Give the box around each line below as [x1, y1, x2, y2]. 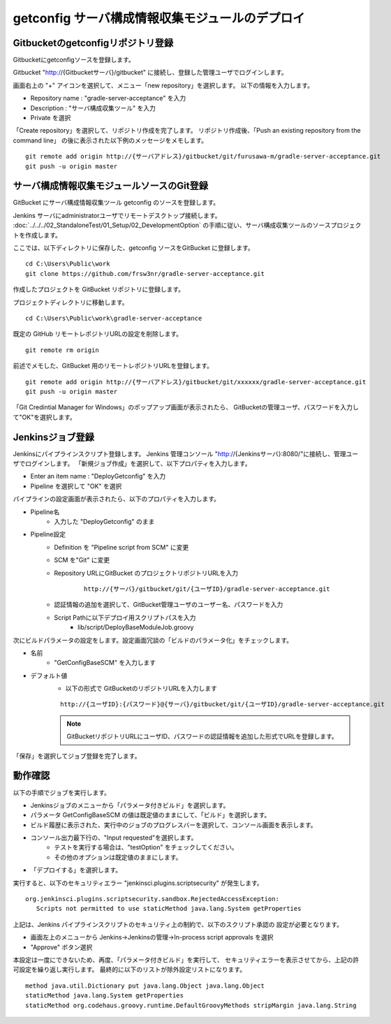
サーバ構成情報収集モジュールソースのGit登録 [13, 180, 209, 192]
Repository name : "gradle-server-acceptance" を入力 [30, 94, 186, 103]
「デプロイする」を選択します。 [30, 866, 122, 875]
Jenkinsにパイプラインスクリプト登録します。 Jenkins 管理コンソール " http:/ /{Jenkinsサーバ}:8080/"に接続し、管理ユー [13, 449, 359, 458]
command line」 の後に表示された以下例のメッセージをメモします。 [13, 136, 208, 145]
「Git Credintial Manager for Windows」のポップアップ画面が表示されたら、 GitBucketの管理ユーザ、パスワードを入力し [13, 403, 359, 411]
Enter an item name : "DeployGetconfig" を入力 [30, 472, 166, 481]
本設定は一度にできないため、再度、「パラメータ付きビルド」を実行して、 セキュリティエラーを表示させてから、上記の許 [13, 956, 360, 964]
